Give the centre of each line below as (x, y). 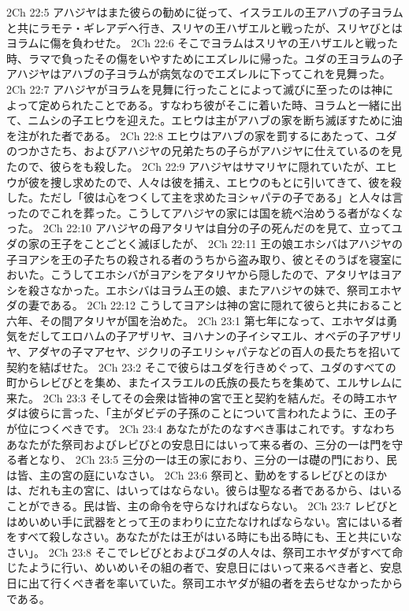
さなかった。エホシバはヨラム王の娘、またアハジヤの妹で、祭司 (204, 289)
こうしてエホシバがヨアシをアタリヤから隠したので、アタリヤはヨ (221, 274)
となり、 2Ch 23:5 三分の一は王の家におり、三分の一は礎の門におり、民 (212, 459)
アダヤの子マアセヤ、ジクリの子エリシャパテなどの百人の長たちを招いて (214, 352)
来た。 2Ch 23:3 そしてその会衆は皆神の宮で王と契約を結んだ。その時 (186, 397)
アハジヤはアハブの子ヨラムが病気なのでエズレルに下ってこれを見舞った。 (199, 74)
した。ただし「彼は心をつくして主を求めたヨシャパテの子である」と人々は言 (205, 197)
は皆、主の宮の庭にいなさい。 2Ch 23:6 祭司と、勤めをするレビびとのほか (197, 474)
